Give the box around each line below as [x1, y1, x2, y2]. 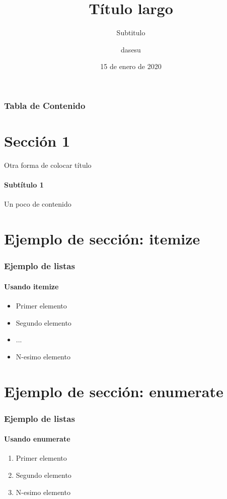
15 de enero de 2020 [100, 61, 162, 72]
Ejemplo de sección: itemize [4, 228, 200, 249]
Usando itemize [4, 281, 59, 291]
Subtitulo [116, 27, 145, 38]
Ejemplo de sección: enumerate [4, 381, 223, 401]
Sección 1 [4, 131, 70, 151]
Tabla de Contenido [4, 99, 86, 111]
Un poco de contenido [4, 199, 71, 209]
